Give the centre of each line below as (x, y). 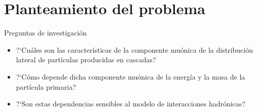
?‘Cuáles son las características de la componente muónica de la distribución (135, 49)
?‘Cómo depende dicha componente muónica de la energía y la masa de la (131, 76)
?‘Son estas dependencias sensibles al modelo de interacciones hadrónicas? (131, 104)
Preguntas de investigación (45, 33)
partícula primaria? (46, 86)
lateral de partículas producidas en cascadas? (86, 60)
